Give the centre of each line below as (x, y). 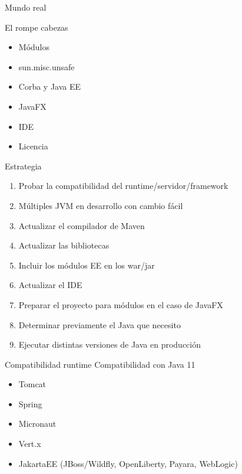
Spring (30, 403)
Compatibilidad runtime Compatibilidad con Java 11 (100, 364)
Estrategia (23, 166)
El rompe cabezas (37, 27)
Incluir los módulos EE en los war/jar (87, 265)
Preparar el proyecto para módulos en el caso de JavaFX (121, 304)
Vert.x (30, 444)
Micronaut (37, 424)
